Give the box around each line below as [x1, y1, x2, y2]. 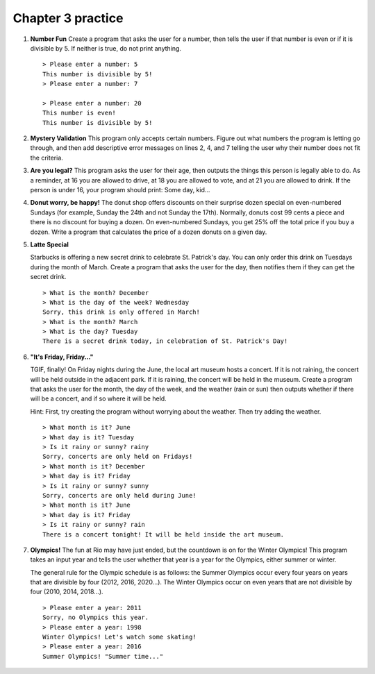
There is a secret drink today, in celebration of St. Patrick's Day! [42, 337, 288, 345]
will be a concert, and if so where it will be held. [30, 394, 167, 403]
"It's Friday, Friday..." [30, 353, 94, 361]
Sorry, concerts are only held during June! [42, 491, 197, 499]
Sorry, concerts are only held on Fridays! [42, 453, 193, 461]
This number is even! [42, 109, 116, 117]
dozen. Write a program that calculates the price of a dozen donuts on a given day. [30, 228, 267, 236]
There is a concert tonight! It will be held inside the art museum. [42, 530, 285, 538]
